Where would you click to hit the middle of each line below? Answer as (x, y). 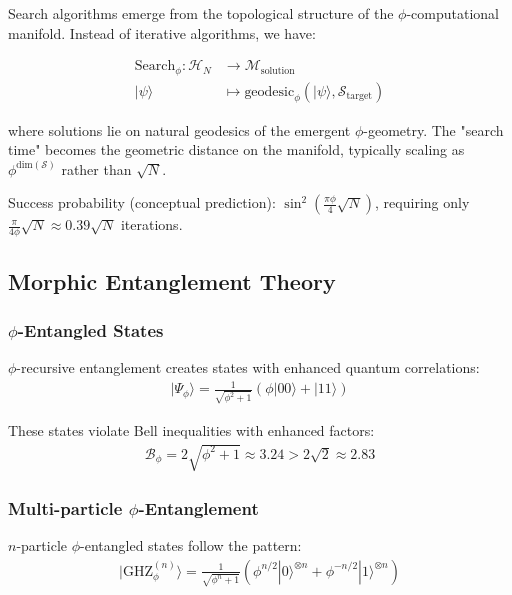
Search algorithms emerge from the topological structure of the (201, 13)
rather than (96, 168)
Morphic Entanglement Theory (172, 280)
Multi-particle (65, 508)
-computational (452, 13)
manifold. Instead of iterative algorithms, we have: (162, 32)
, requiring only (422, 202)
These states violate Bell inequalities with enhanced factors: (191, 429)
